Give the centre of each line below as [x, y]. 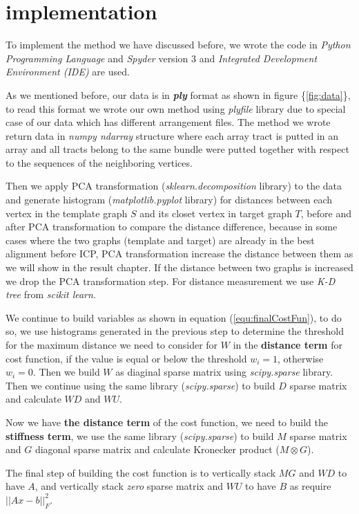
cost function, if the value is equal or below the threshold [126, 358]
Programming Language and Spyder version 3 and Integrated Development [162, 58]
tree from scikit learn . [51, 294]
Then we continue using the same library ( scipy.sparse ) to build [140, 385]
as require [310, 486]
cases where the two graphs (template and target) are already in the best [160, 240]
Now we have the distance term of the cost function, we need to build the [167, 422]
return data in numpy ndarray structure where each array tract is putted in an [172, 135]
